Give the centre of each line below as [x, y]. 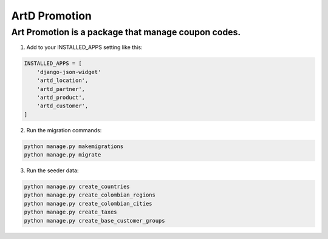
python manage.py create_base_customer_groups [94, 220]
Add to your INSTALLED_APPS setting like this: [84, 47]
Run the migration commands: [64, 130]
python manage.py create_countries [77, 187]
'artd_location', [63, 81]
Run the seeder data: [53, 170]
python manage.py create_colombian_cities [88, 204]
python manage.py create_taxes [71, 212]
